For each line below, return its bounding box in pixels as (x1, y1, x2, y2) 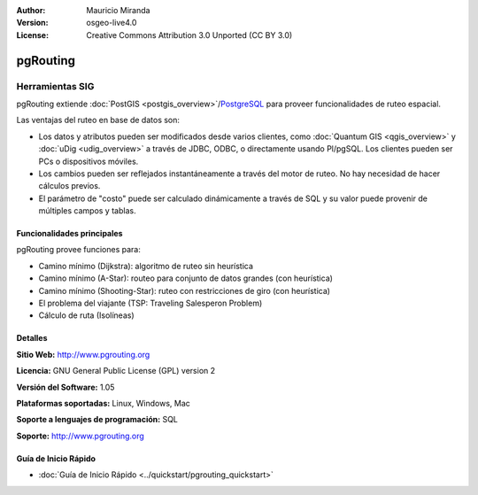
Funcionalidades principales (16, 228, 123, 239)
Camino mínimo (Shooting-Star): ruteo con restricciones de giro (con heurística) (38, 285, 331, 296)
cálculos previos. (38, 181, 101, 191)
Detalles (16, 333, 48, 344)
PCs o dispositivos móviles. (38, 156, 139, 166)
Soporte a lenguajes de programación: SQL (16, 414, 179, 425)
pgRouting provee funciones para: (16, 244, 141, 255)
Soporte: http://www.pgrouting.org (16, 430, 145, 441)
